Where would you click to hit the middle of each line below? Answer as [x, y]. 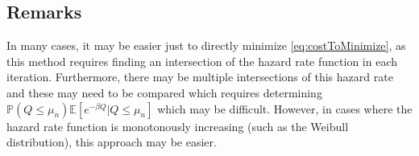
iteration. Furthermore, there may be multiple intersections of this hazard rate [200, 77]
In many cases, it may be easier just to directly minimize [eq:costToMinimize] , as [206, 45]
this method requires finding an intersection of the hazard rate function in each [202, 61]
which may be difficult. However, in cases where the [285, 108]
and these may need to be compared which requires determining [164, 92]
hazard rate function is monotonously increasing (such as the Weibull [178, 126]
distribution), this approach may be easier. [112, 142]
